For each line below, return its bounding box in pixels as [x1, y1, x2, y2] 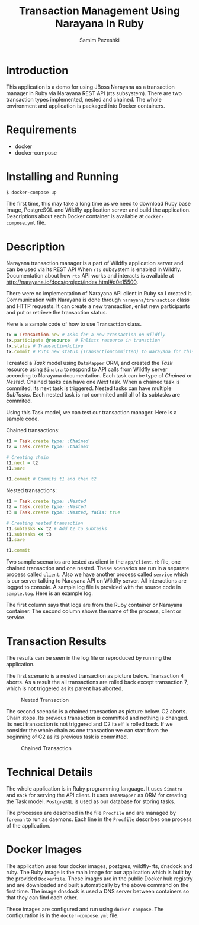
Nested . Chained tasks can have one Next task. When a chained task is [6, 378, 180, 385]
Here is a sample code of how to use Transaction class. [6, 320, 142, 328]
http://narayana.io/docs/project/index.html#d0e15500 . [6, 278, 139, 286]
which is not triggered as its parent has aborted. [6, 685, 123, 692]
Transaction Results [6, 635, 107, 649]
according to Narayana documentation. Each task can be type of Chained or [6, 372, 192, 379]
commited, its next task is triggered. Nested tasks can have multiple [6, 385, 172, 392]
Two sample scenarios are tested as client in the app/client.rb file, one [6, 558, 181, 565]
